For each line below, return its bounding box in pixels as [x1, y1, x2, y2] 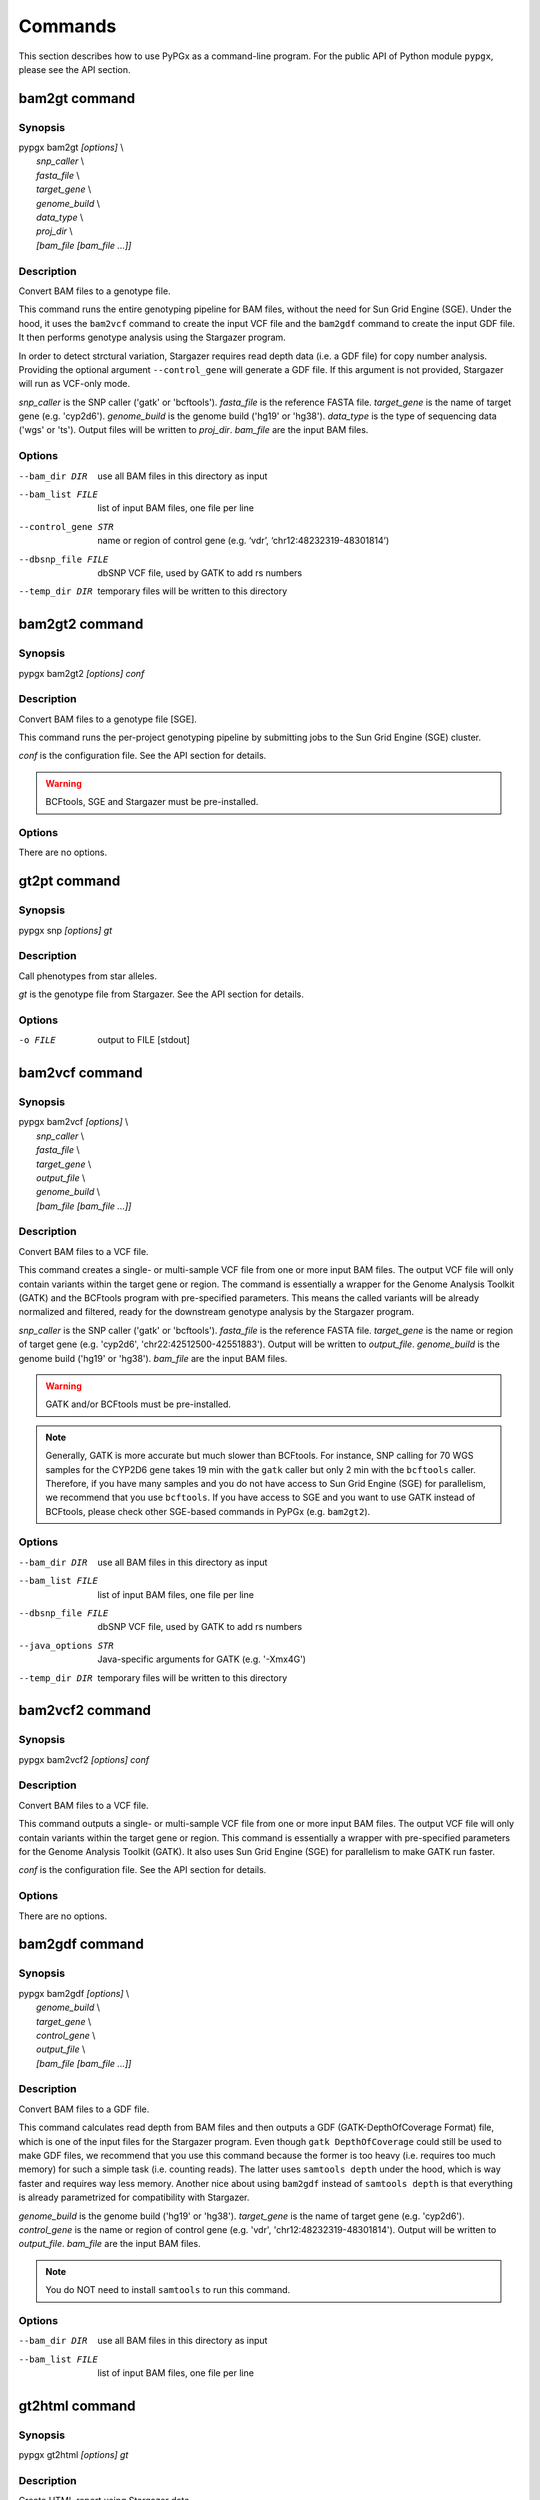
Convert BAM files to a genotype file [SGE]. [18, 713, 197, 725]
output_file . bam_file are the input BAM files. [18, 2238, 201, 2250]
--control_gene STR [18, 521, 114, 532]
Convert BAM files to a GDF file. [18, 2103, 150, 2115]
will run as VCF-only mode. [18, 378, 130, 390]
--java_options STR [18, 1640, 114, 1651]
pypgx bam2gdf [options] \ [18, 1987, 130, 1999]
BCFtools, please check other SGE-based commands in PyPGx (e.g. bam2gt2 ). [45, 1505, 371, 1517]
